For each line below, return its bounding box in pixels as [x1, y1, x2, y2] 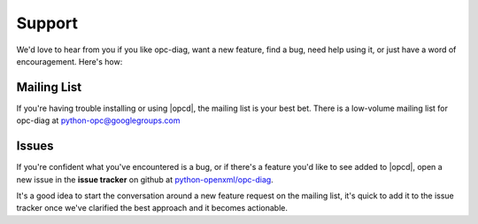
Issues [16, 138, 54, 154]
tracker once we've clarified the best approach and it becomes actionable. [16, 203, 288, 213]
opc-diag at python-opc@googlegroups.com [16, 115, 181, 126]
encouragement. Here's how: [16, 56, 123, 66]
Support [16, 13, 79, 33]
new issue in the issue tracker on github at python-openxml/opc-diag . [16, 174, 274, 185]
